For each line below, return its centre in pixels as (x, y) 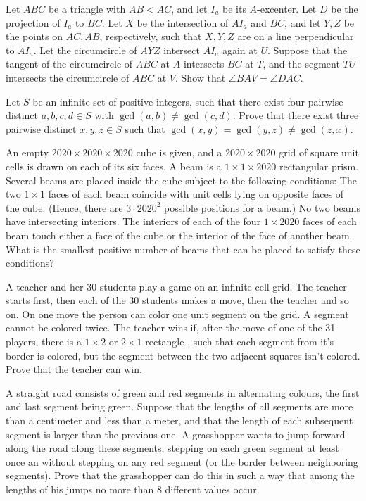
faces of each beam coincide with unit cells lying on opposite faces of (196, 194)
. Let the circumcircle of (85, 50)
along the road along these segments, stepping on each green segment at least (172, 448)
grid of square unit (319, 152)
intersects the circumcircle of (68, 77)
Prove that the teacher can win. (74, 369)
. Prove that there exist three (296, 115)
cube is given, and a (179, 152)
